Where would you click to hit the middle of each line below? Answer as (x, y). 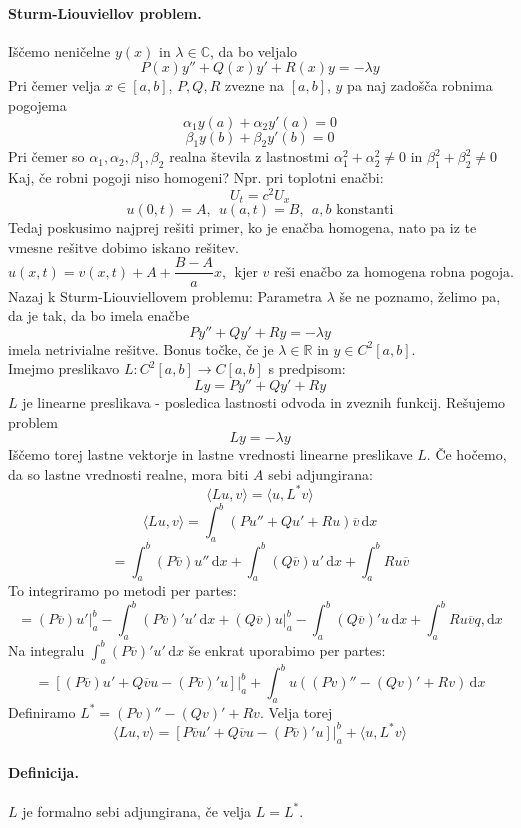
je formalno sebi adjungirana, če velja (137, 810)
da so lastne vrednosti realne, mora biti (128, 473)
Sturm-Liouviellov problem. (105, 12)
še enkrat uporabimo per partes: (287, 649)
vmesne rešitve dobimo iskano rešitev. (123, 246)
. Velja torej (296, 711)
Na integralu (46, 649)
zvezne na (254, 85)
